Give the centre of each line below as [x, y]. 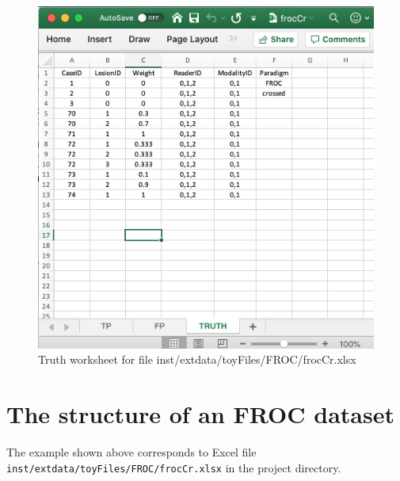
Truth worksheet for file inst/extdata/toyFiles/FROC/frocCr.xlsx [197, 359]
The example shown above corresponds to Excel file [131, 451]
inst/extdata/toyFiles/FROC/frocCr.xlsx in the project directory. [174, 467]
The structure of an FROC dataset [200, 414]
